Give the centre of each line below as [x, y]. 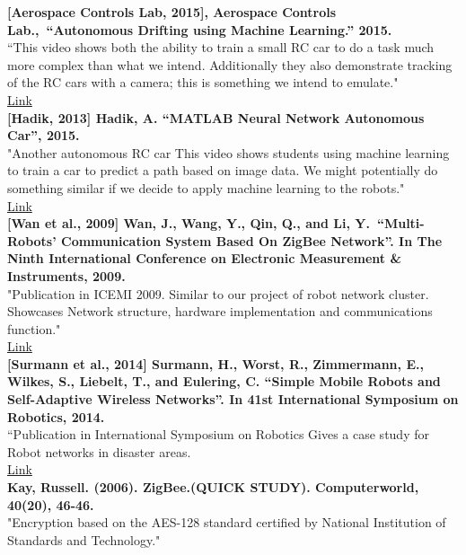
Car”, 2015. [44, 135]
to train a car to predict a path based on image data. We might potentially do [223, 170]
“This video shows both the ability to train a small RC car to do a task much [221, 47]
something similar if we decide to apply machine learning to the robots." [206, 187]
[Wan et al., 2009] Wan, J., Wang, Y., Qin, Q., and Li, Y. [189, 223]
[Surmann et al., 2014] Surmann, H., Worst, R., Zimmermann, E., [215, 363]
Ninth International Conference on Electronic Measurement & [204, 258]
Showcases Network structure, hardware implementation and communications [220, 311]
